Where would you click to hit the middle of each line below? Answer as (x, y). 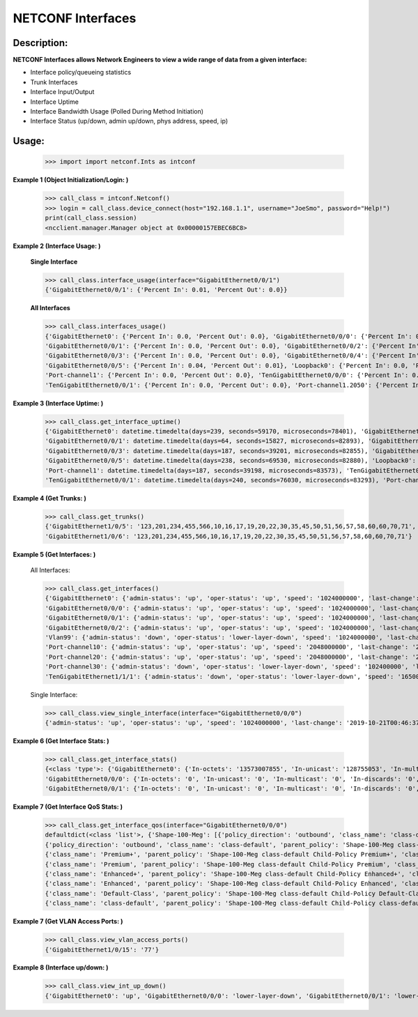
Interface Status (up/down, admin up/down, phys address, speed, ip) (129, 121)
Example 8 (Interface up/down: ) (61, 968)
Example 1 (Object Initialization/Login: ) (71, 180)
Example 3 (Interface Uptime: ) (58, 403)
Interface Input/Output (62, 92)
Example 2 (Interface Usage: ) (57, 246)
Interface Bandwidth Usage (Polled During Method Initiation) (117, 112)
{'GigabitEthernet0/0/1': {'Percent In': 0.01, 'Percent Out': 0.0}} (166, 290)
